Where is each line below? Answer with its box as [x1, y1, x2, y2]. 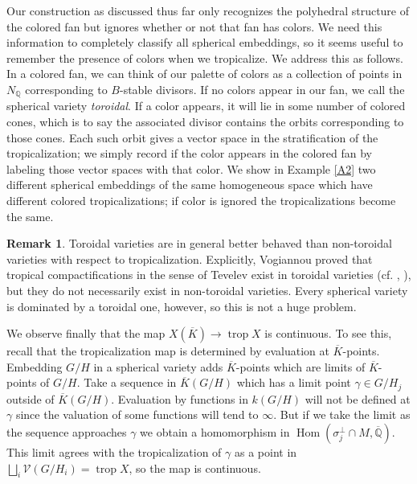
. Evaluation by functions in [111, 390, 248, 407]
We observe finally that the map [6, 325, 166, 342]
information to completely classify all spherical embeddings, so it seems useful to [6, 34, 403, 51]
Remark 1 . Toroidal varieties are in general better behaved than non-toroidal [6, 235, 392, 252]
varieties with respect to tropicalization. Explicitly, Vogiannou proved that [6, 250, 373, 267]
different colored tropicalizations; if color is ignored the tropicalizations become [6, 191, 396, 208]
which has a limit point [236, 374, 351, 391]
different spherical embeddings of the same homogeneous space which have [6, 176, 373, 193]
